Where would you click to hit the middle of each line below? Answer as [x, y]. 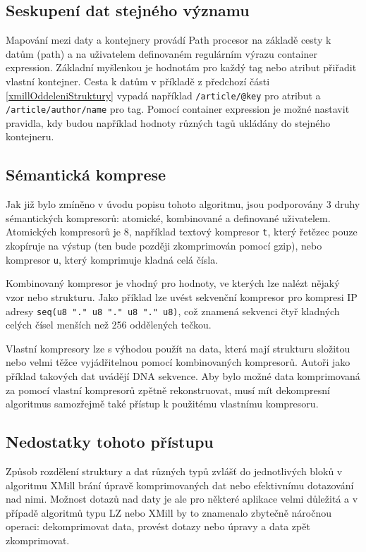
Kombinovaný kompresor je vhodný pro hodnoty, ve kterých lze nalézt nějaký [173, 283]
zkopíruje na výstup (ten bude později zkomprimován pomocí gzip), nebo [164, 246]
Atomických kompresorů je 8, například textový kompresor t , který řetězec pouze [182, 232]
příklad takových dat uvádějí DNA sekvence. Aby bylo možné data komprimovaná [183, 376]
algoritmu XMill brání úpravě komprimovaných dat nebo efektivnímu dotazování [180, 485]
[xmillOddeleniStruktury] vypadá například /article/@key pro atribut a [163, 95]
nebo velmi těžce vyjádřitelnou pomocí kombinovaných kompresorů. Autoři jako [178, 362]
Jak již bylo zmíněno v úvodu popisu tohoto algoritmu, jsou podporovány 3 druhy [183, 204]
